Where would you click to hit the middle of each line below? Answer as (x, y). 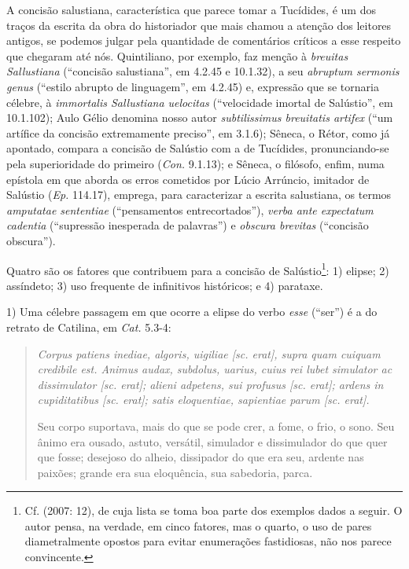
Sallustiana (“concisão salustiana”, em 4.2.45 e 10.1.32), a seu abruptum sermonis (203, 71)
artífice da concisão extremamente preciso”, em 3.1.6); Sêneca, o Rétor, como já (198, 132)
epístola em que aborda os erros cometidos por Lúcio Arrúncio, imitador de (188, 179)
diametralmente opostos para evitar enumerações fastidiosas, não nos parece (208, 541)
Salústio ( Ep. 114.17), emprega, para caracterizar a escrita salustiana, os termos (199, 195)
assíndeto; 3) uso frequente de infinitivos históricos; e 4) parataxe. (165, 285)
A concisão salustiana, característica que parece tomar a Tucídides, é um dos (191, 9)
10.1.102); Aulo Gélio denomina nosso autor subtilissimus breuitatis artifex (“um (200, 117)
